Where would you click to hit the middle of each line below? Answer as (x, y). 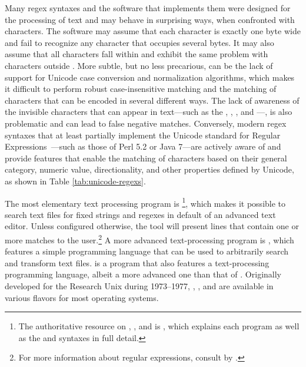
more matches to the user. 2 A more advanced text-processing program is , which (149, 239)
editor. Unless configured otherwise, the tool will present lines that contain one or (152, 226)
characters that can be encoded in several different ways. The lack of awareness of (152, 100)
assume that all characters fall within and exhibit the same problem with (137, 54)
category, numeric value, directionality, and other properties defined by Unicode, (149, 169)
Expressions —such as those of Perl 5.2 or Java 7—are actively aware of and (143, 146)
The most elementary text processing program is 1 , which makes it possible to (145, 202)
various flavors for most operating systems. (82, 297)
